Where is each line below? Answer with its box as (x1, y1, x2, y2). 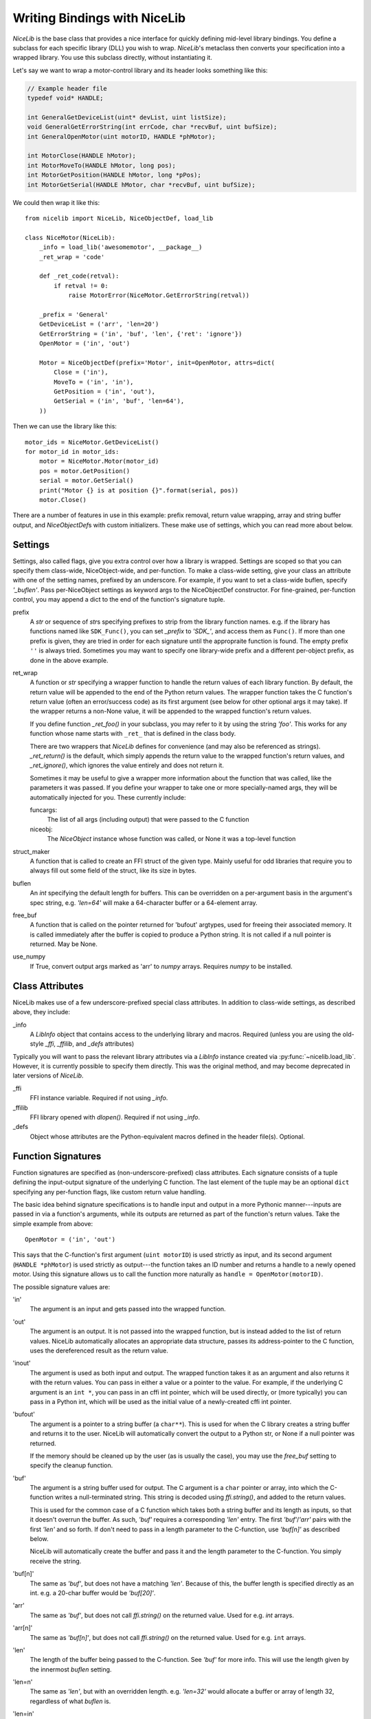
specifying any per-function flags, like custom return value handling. (12, 1187, 206, 1196)
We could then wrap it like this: (12, 198, 100, 206)
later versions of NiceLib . (12, 1071, 84, 1080)
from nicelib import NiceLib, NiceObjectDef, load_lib (25, 214, 214, 222)
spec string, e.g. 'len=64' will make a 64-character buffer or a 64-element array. (30, 898, 258, 907)
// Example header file (27, 85, 108, 92)
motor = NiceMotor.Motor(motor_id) (38, 457, 159, 466)
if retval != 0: (54, 282, 109, 289)
